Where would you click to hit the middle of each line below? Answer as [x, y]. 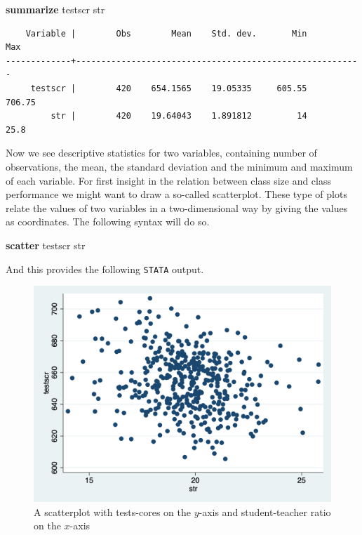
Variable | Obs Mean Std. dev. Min [166, 33]
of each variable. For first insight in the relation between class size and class [169, 180]
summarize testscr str [55, 9]
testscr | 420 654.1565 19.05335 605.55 [169, 88]
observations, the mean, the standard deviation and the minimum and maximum [179, 166]
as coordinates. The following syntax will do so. [108, 222]
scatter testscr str [46, 245]
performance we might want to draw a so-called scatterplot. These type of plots [176, 194]
